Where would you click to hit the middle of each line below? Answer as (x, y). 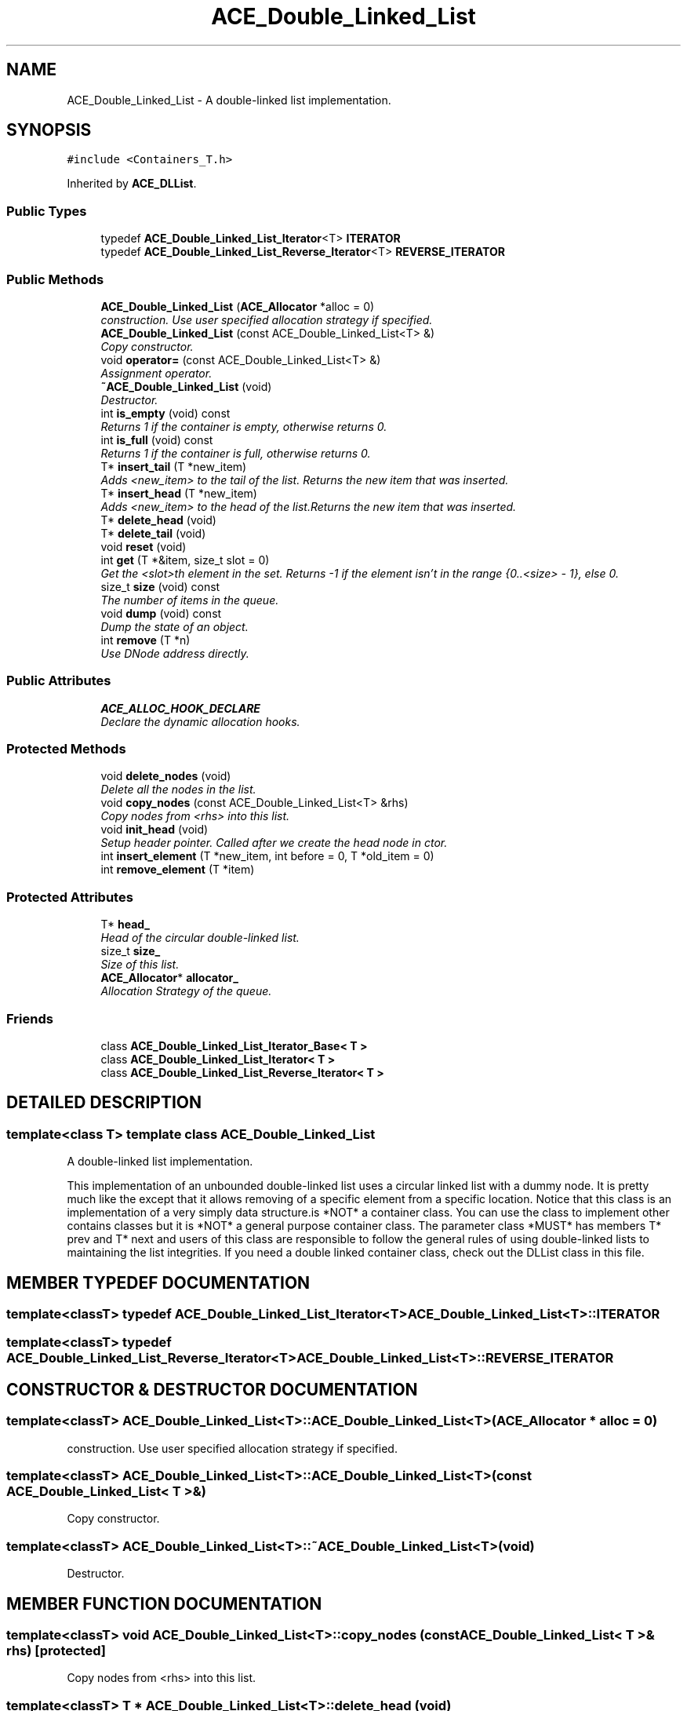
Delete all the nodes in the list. (178, 790)
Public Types (47, 211)
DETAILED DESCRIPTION (104, 1103)
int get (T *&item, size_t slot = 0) (185, 560)
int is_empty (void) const (165, 413)
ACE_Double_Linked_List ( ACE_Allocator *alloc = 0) (238, 306)
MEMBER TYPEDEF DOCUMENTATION (158, 1282)
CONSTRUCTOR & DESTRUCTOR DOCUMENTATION (212, 1389)
